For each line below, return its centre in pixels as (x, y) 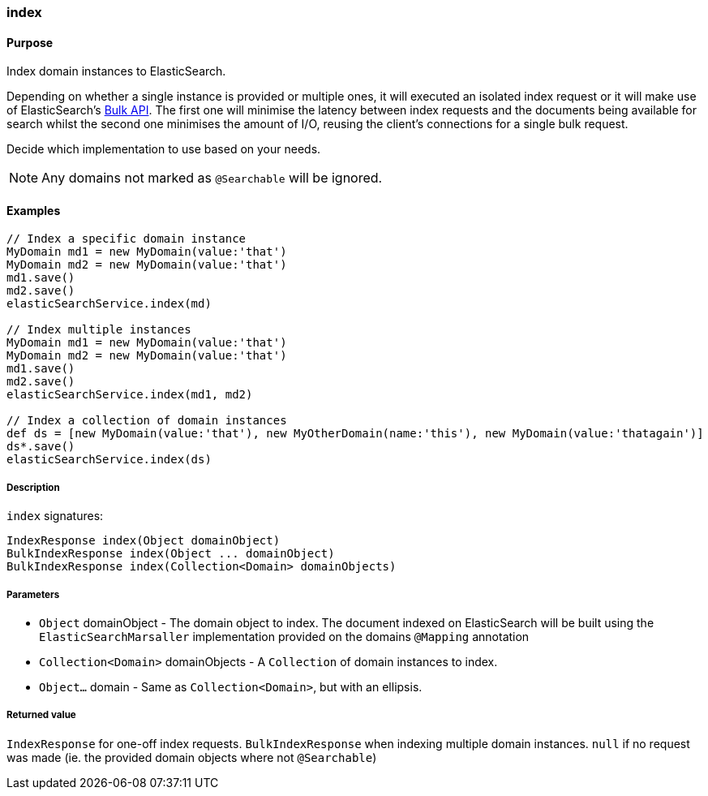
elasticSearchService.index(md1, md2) (130, 395)
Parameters (33, 594)
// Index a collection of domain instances (147, 421)
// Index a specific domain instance (127, 239)
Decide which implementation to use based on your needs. (164, 149)
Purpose (30, 42)
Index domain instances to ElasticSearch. (116, 71)
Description (33, 487)
